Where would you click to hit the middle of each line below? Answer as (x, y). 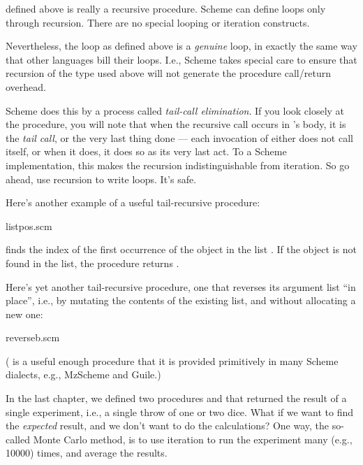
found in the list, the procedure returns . (92, 263)
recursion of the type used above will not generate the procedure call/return (168, 73)
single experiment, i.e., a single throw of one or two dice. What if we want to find (180, 412)
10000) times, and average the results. (87, 453)
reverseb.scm (33, 337)
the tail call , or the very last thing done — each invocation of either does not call (179, 137)
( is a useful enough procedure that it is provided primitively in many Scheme (172, 360)
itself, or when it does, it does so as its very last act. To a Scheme (146, 151)
